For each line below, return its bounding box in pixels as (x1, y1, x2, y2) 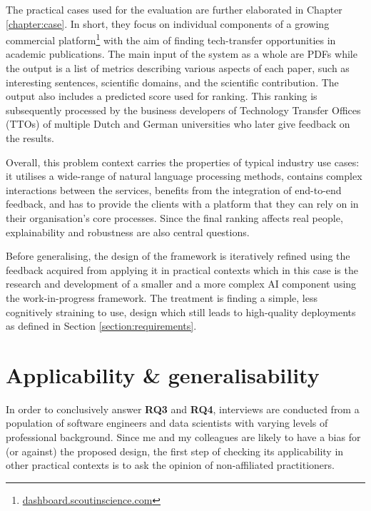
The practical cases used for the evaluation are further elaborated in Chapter (6, 2, 342, 16)
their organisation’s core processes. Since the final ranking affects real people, (6, 210, 343, 225)
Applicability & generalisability (6, 360, 320, 389)
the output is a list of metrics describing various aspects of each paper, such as (6, 61, 350, 76)
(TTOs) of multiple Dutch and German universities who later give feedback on (6, 116, 350, 131)
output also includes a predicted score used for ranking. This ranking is (6, 88, 317, 103)
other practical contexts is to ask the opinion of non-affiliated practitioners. (6, 457, 335, 472)
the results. (6, 131, 54, 145)
